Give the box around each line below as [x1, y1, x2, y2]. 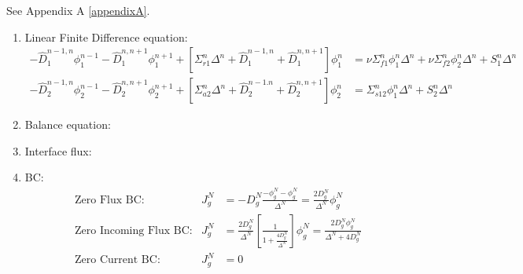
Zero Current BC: [75, 254, 160, 266]
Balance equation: [24, 116, 111, 133]
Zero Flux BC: [75, 194, 145, 206]
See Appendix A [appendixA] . [6, 2, 150, 18]
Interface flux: [24, 142, 92, 159]
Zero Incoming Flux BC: [75, 225, 193, 236]
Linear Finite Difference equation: [24, 28, 188, 45]
